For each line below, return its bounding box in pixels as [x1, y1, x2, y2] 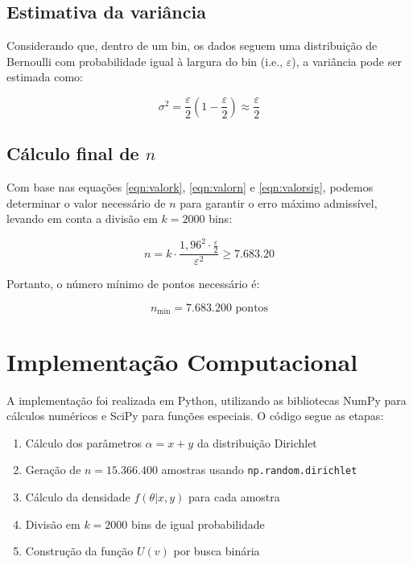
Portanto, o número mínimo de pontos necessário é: [6, 275, 260, 292]
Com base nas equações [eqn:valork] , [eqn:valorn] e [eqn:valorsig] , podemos [6, 179, 374, 196]
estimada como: [6, 68, 83, 85]
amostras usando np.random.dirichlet [161, 461, 357, 478]
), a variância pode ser [291, 52, 402, 69]
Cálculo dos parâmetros [25, 434, 142, 451]
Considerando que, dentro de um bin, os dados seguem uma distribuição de [6, 37, 378, 54]
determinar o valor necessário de [6, 194, 166, 211]
